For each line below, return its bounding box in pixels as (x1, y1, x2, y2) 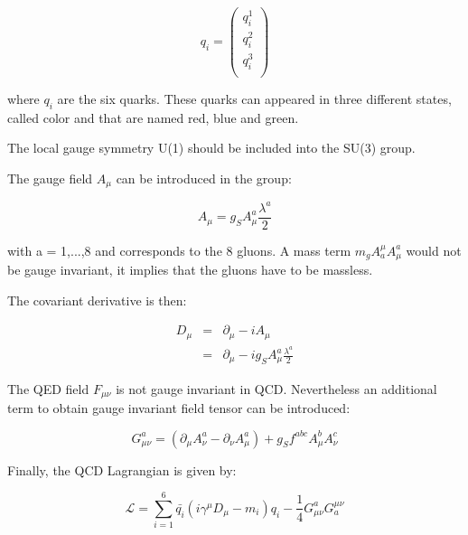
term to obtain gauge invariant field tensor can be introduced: (7, 398, 351, 417)
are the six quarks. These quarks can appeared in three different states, (57, 89, 452, 108)
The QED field (7, 379, 89, 398)
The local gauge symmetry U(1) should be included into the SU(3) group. (7, 138, 416, 157)
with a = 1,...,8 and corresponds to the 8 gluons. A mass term (7, 240, 351, 259)
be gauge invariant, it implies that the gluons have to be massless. (7, 260, 373, 279)
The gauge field (7, 168, 93, 187)
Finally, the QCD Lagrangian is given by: (7, 460, 237, 479)
